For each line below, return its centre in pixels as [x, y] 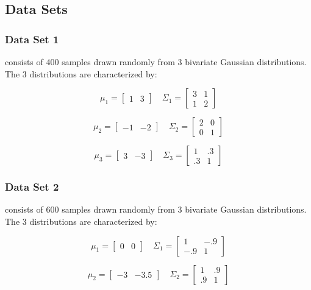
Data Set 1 [32, 39]
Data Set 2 [32, 187]
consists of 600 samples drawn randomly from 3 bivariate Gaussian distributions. [156, 209]
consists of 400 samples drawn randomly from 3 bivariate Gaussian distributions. [156, 62]
